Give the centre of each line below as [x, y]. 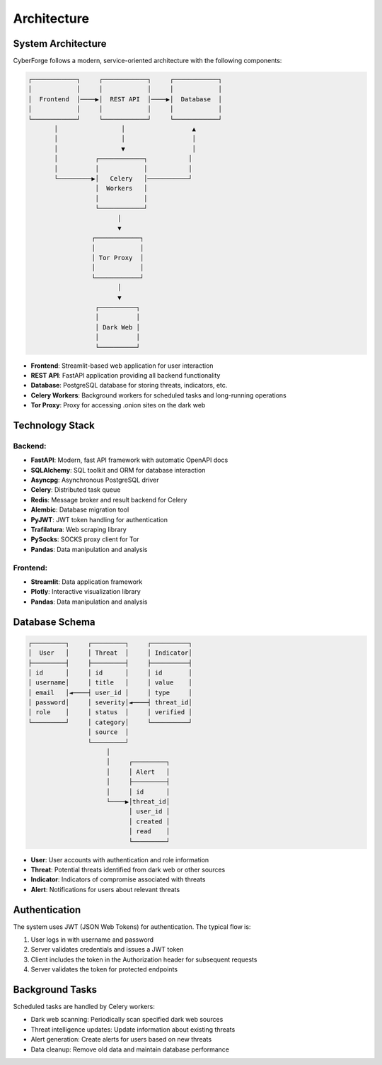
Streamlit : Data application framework [87, 582]
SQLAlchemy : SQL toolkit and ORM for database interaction [118, 470]
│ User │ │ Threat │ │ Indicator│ [110, 653]
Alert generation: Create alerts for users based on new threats [121, 1039]
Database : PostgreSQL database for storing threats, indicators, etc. [129, 385]
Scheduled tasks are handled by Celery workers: [84, 1007]
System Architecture [60, 44]
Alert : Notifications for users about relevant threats [105, 889]
